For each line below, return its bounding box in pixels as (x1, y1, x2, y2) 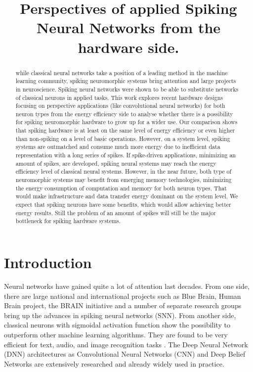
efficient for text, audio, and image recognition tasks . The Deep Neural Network (4, 339, 248, 349)
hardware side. (78, 37, 179, 57)
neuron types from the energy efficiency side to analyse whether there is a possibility (15, 109, 233, 118)
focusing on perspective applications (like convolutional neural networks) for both (15, 101, 225, 110)
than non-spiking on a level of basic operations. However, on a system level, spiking (15, 134, 230, 142)
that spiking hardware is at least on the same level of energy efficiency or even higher (15, 126, 235, 135)
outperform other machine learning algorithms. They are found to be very (4, 329, 228, 339)
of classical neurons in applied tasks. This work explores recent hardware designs (15, 93, 223, 101)
